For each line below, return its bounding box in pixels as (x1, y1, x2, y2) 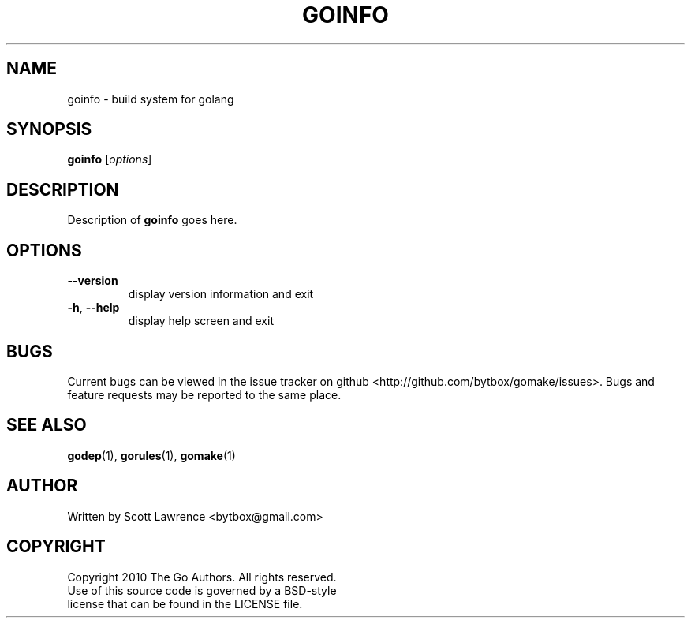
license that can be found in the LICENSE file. (67, 596, 303, 611)
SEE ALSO (6, 415, 87, 435)
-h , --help (67, 301, 120, 315)
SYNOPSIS (6, 119, 92, 140)
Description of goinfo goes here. (67, 213, 237, 227)
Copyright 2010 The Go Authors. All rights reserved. (67, 570, 337, 584)
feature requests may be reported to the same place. (67, 387, 342, 402)
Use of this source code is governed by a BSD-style (67, 583, 337, 597)
